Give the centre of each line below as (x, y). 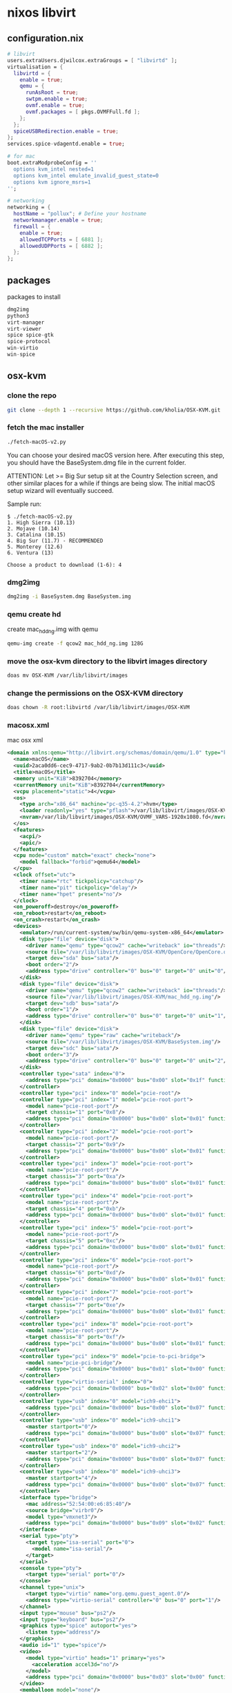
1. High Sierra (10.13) (41, 523)
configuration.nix (46, 38)
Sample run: (25, 504)
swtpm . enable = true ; (57, 99)
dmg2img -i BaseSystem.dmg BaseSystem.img (69, 596)
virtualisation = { (35, 67)
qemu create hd (34, 614)
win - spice (21, 355)
